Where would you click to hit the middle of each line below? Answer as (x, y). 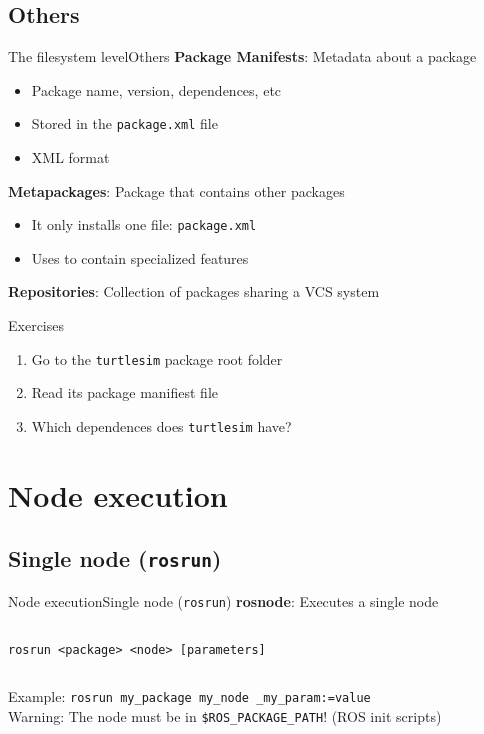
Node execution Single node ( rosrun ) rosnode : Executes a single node (223, 600)
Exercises (36, 325)
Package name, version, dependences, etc (156, 89)
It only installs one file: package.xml (144, 224)
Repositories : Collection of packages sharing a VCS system (194, 291)
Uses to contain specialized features (140, 257)
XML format (70, 157)
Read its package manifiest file (125, 392)
